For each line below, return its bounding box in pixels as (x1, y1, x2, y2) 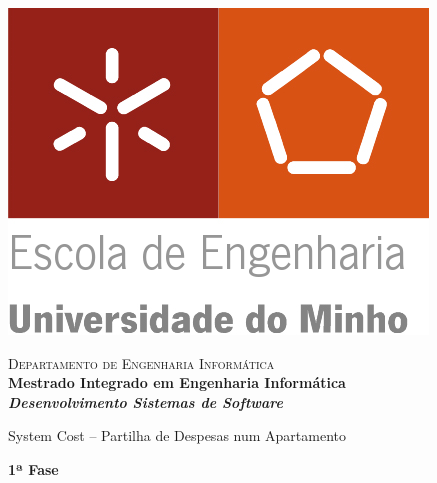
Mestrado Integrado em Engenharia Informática (8, 372, 346, 393)
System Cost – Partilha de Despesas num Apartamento (8, 425, 346, 446)
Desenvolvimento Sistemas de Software (8, 391, 284, 412)
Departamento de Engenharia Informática (8, 352, 275, 373)
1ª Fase (8, 458, 59, 479)
